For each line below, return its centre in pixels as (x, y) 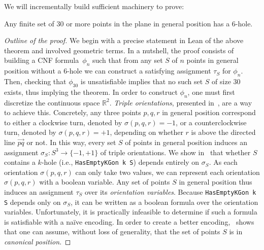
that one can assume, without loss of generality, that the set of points (112, 231)
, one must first (211, 92)
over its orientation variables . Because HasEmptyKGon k (170, 191)
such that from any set (127, 60)
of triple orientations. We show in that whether (175, 152)
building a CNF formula (42, 60)
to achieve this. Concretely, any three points (73, 112)
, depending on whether (146, 132)
